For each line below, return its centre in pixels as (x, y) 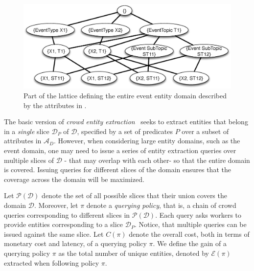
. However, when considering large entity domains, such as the (147, 141)
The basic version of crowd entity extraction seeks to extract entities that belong (126, 122)
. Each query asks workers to (198, 215)
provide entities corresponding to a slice (64, 224)
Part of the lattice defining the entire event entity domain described (125, 96)
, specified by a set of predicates (125, 131)
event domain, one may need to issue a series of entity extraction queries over (120, 150)
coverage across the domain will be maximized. (74, 179)
